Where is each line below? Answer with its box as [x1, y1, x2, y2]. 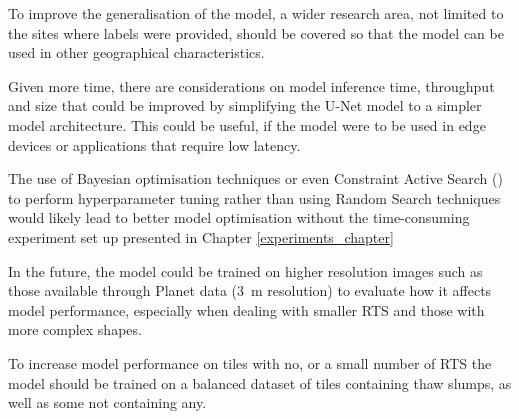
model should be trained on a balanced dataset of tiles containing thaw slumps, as [8, 372, 512, 393]
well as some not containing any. [8, 392, 207, 413]
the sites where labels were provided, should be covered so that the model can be [8, 22, 504, 43]
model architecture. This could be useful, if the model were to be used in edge [8, 114, 486, 135]
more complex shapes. [8, 319, 142, 340]
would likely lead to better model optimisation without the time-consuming [8, 207, 470, 228]
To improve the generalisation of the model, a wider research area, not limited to [8, 3, 504, 23]
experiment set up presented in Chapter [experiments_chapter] [8, 226, 394, 247]
